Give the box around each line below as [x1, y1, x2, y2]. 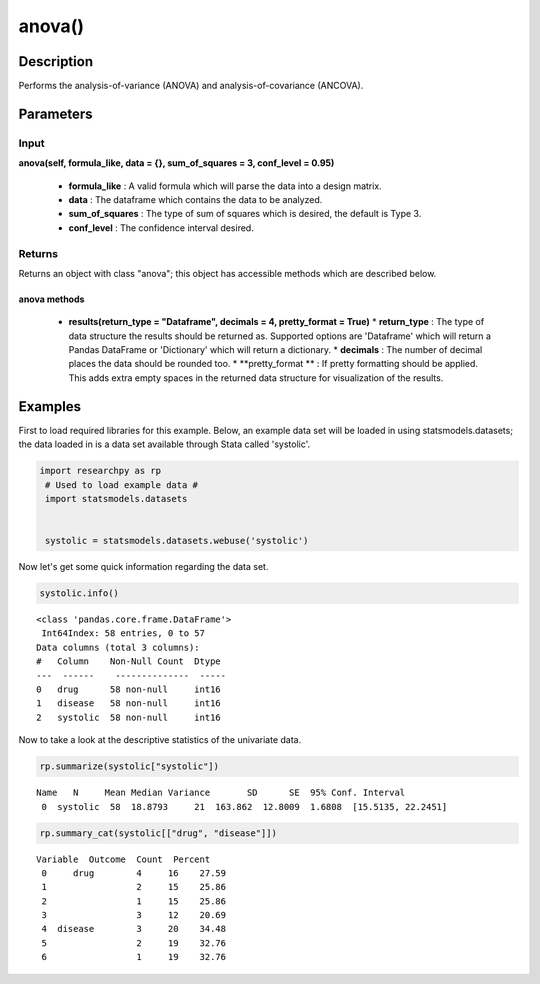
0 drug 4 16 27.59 [41, 867, 227, 879]
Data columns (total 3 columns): [36, 641, 200, 653]
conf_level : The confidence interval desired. [68, 221, 254, 234]
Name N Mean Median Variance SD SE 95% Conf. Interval [36, 787, 406, 799]
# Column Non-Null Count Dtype [36, 656, 222, 667]
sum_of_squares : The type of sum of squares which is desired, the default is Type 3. [68, 208, 422, 220]
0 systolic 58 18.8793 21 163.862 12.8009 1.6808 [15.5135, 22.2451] [41, 801, 448, 812]
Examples [18, 398, 82, 415]
